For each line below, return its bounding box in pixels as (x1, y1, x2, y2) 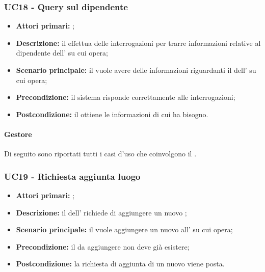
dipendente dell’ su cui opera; (16, 47, 108, 58)
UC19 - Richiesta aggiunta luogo (4, 170, 141, 182)
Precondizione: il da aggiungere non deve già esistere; (16, 241, 190, 252)
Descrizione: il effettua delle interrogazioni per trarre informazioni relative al (16, 37, 261, 48)
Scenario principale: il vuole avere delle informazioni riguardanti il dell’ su (16, 65, 256, 75)
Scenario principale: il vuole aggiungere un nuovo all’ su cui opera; (16, 224, 233, 235)
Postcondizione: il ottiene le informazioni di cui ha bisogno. (16, 108, 208, 119)
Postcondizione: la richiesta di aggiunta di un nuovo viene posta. (16, 258, 225, 269)
